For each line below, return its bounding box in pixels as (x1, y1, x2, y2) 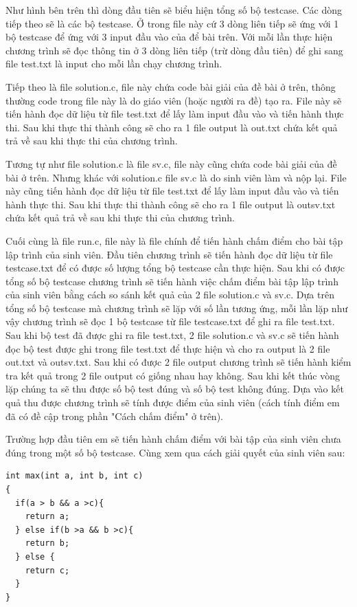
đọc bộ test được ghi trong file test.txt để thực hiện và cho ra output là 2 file (5, 341, 330, 355)
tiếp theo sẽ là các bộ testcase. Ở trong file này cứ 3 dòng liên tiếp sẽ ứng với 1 (5, 16, 339, 30)
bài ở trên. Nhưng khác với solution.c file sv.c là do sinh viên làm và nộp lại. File (5, 170, 347, 184)
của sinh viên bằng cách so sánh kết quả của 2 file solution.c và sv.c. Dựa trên (5, 287, 334, 302)
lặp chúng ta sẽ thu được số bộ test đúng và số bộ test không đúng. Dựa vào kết (5, 382, 344, 396)
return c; (25, 565, 70, 575)
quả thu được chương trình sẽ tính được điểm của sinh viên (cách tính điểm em (5, 395, 340, 410)
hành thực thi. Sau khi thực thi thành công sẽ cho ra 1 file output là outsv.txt (5, 197, 336, 211)
